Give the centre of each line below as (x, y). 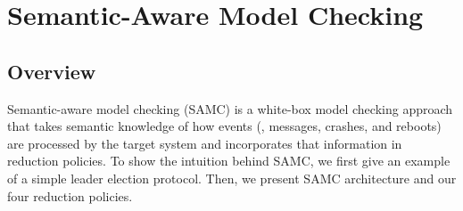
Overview (52, 71)
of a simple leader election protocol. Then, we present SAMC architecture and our (232, 178)
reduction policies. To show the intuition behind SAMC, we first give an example (229, 161)
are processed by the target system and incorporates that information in (205, 143)
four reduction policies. (70, 195)
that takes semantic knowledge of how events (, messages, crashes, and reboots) (224, 126)
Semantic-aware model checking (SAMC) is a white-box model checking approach (230, 108)
